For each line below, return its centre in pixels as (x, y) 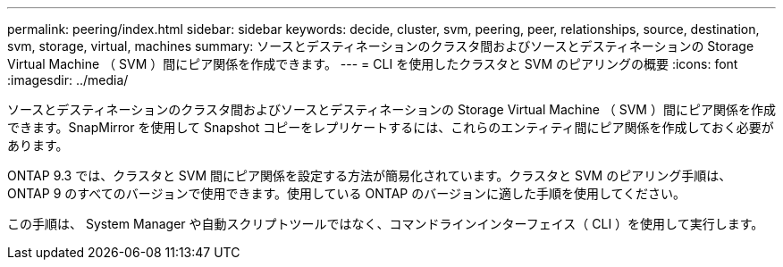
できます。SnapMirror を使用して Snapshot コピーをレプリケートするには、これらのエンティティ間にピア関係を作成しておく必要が (391, 127)
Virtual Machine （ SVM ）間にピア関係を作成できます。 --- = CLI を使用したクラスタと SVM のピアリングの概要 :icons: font (373, 64)
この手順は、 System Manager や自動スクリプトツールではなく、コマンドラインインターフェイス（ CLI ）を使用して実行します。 (386, 224)
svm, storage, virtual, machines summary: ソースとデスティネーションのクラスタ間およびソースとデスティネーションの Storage (381, 46)
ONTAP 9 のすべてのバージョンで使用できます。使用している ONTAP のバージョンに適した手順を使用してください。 (347, 193)
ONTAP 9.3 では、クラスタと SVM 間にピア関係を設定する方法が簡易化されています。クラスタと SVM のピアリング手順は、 (370, 175)
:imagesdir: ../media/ (68, 80)
